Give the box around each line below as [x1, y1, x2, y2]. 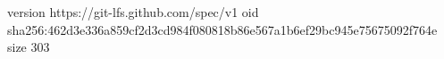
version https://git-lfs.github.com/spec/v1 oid [7, 3, 259, 21]
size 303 [7, 38, 50, 56]
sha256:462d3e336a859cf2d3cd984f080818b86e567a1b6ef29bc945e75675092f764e [7, 20, 438, 38]
